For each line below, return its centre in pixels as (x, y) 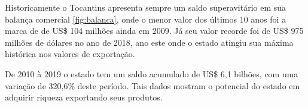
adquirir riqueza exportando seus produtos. (84, 97)
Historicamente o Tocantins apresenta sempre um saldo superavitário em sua (146, 7)
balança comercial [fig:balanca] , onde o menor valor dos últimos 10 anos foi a (146, 19)
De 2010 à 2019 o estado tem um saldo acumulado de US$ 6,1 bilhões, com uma (152, 73)
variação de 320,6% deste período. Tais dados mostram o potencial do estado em (153, 85)
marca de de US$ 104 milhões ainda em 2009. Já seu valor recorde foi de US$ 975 (154, 31)
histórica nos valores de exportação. (70, 54)
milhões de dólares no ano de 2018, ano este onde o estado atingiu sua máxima (149, 42)
